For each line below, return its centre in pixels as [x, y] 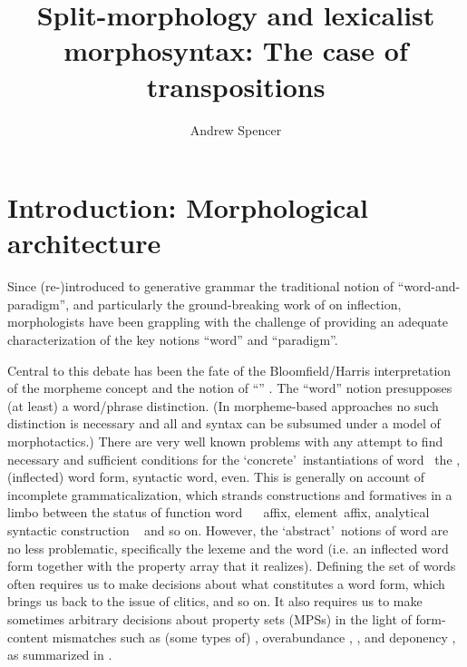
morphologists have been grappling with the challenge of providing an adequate [228, 322]
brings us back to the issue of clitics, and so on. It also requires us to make [215, 601]
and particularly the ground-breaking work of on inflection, [237, 304]
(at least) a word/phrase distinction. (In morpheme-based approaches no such [223, 405]
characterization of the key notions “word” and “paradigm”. [173, 339]
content [28, 637]
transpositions [236, 86]
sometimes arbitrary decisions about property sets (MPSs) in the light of [209, 618]
